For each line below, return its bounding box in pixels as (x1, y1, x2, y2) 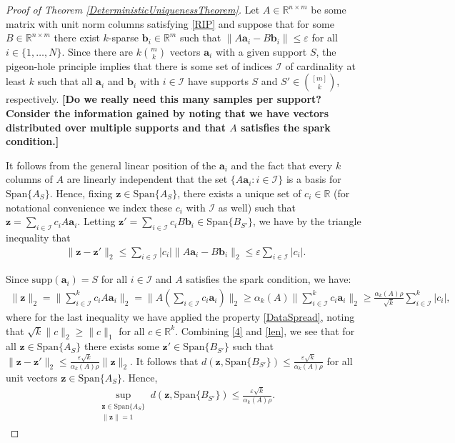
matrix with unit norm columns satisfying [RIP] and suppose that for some (6, 16, 334, 31)
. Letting (77, 214, 116, 229)
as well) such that (218, 199, 296, 214)
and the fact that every (231, 157, 333, 172)
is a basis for (286, 171, 341, 186)
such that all (37, 74, 93, 89)
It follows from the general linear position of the (6, 157, 216, 172)
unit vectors (6, 369, 58, 384)
